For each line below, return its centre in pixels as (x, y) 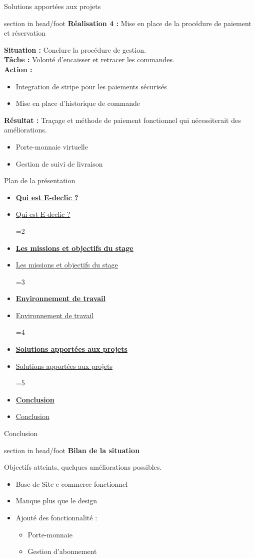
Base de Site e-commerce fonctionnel (72, 483)
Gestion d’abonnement (62, 551)
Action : (18, 69)
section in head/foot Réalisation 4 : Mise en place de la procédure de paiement (128, 23)
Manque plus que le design (56, 501)
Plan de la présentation (40, 180)
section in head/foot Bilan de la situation (72, 450)
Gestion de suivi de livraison (59, 163)
